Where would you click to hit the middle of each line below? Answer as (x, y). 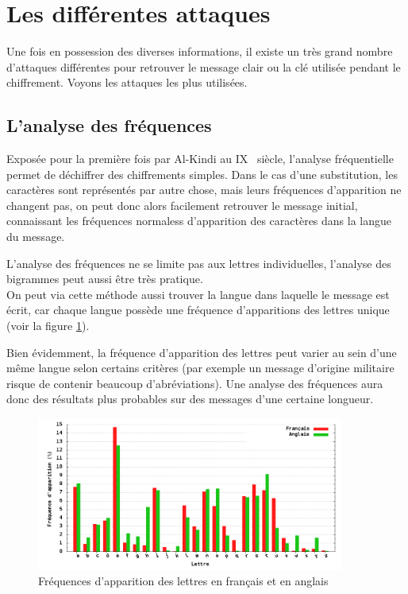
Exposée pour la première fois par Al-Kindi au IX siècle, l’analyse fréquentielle (200, 159)
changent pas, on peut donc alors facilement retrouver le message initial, (182, 205)
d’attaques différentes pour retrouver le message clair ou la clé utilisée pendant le (204, 66)
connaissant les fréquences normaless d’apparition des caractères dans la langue (199, 221)
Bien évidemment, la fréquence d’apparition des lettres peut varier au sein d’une (202, 352)
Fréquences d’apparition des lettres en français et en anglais (183, 581)
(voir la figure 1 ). (48, 326)
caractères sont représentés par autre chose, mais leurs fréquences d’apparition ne (204, 190)
